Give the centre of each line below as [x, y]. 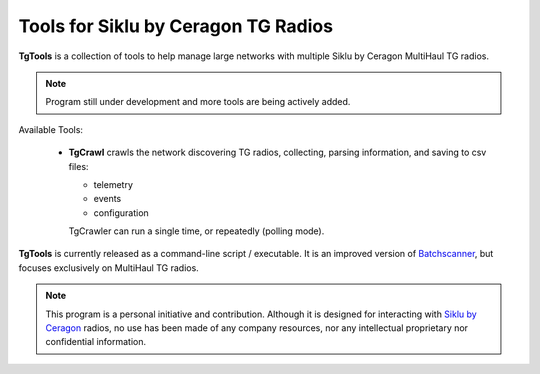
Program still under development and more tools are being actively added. [198, 102]
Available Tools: [51, 129]
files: [78, 166]
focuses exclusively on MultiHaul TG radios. [108, 267]
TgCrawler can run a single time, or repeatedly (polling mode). [196, 231]
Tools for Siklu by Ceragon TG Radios [176, 26]
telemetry [113, 184]
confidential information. [96, 342]
